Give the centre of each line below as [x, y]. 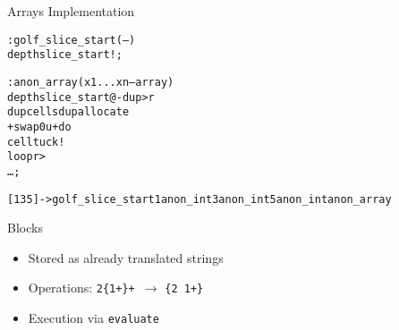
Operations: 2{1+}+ [81, 288]
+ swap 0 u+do [39, 127]
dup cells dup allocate [68, 112]
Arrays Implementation [71, 11]
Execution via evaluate [93, 317]
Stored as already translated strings [126, 257]
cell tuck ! [36, 142]
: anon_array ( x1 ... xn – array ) [91, 82]
